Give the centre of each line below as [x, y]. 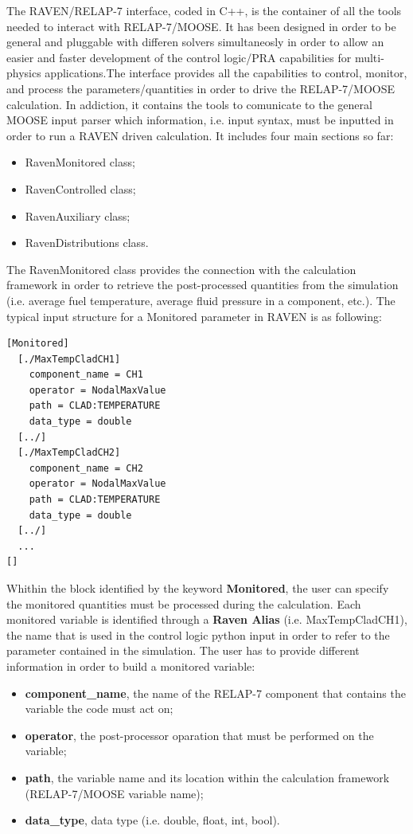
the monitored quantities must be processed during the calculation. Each [184, 603]
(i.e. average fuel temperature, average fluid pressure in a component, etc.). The [201, 300]
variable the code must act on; [99, 709]
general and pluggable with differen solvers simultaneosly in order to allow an [195, 42]
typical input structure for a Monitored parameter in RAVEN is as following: [194, 316]
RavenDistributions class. [87, 243]
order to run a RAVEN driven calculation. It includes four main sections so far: [200, 135]
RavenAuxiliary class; [78, 215]
